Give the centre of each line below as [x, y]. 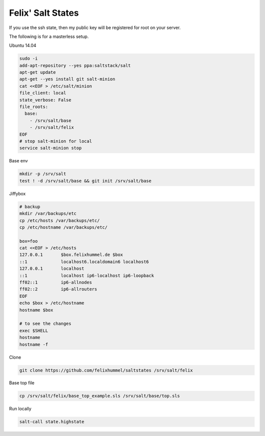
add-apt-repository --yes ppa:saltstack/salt [75, 65]
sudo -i [28, 59]
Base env [18, 161]
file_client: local [43, 93]
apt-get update [38, 72]
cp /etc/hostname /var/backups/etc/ [64, 227]
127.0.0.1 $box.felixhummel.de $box [71, 255]
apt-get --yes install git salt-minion [67, 79]
